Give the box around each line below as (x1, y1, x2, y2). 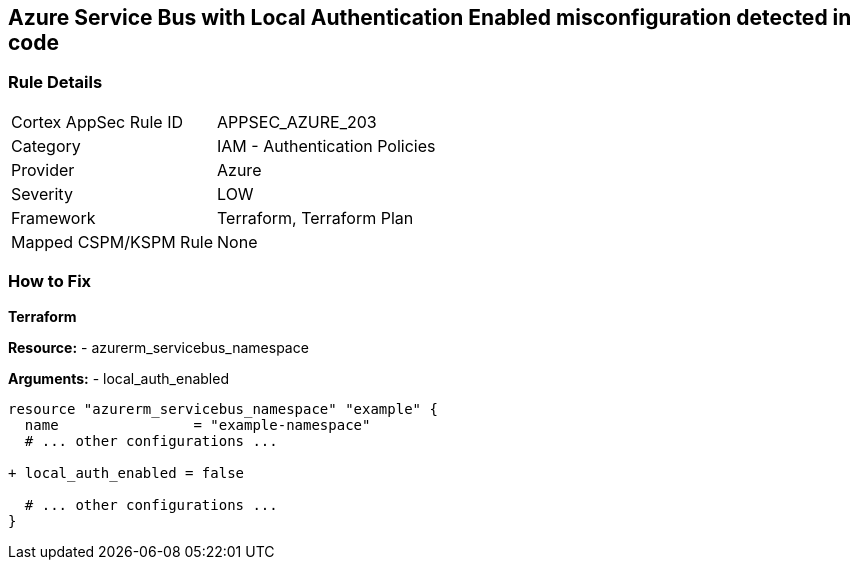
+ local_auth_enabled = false (8, 464, 245, 481)
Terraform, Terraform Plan (217, 207, 414, 228)
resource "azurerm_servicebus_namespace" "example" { (8, 400, 438, 417)
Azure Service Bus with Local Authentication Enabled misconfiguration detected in (8, 5, 852, 30)
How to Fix (8, 271, 92, 292)
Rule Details (8, 72, 103, 93)
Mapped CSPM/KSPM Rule (11, 231, 214, 252)
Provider (11, 159, 75, 180)
